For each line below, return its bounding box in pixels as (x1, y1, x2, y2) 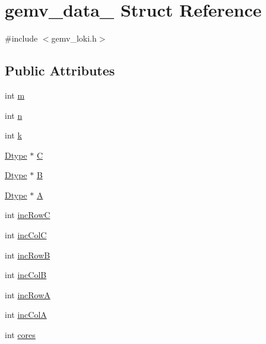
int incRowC (5, 209, 50, 221)
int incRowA (5, 288, 50, 301)
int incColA (5, 308, 47, 321)
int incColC (5, 229, 47, 241)
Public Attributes (5, 61, 115, 80)
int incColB (5, 269, 47, 281)
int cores (5, 329, 36, 341)
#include (5, 32, 38, 45)
